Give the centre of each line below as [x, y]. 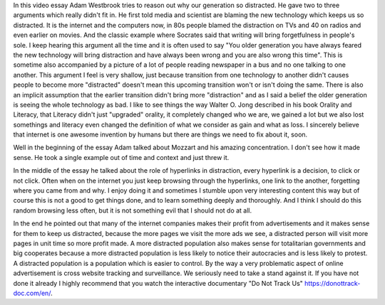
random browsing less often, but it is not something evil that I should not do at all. [133, 210]
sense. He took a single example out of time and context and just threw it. [121, 157]
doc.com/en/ [32, 293]
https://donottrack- [332, 283]
